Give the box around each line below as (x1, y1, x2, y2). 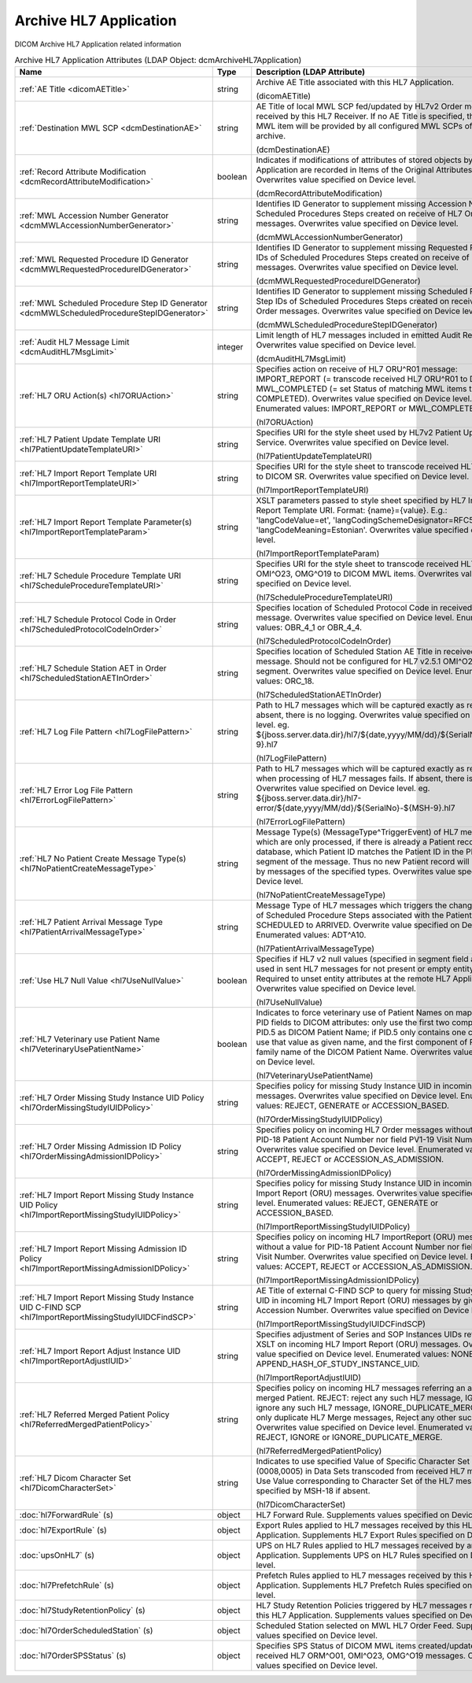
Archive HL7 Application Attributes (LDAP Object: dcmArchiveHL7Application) (14, 55, 302, 66)
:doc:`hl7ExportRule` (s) (19, 1525, 108, 1536)
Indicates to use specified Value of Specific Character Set (256, 1456, 470, 1467)
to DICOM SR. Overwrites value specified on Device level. (256, 471, 470, 482)
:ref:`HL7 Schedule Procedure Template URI (19, 571, 182, 582)
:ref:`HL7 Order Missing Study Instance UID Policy (19, 1093, 205, 1104)
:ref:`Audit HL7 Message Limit (19, 337, 130, 348)
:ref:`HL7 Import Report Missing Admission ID (19, 1244, 187, 1255)
